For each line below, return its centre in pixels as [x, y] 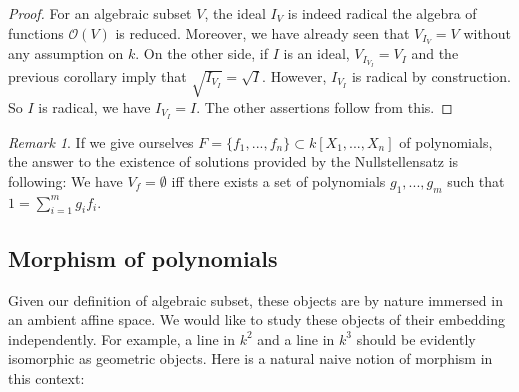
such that [476, 180]
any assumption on [66, 53]
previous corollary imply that [97, 76]
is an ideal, [316, 53]
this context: [46, 378]
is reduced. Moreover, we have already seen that [262, 32]
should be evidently [416, 338]
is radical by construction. [431, 76]
